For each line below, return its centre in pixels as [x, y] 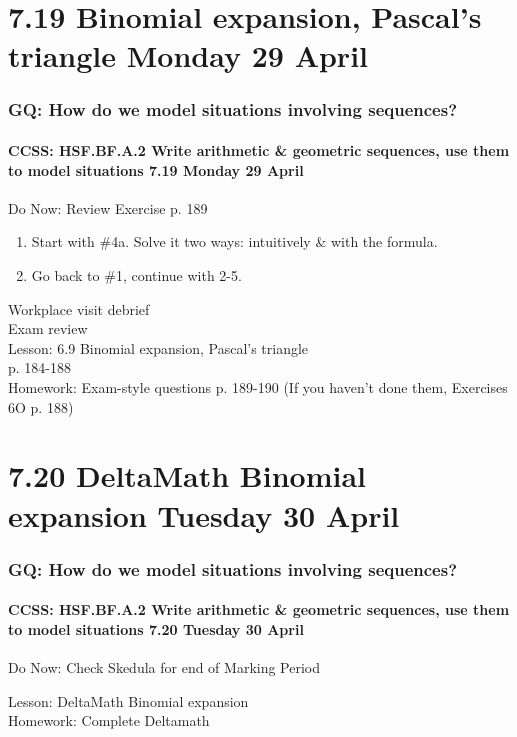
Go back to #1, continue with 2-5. [136, 274]
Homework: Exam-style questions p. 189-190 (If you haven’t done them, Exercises [258, 386]
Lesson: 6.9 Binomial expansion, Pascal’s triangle [158, 347]
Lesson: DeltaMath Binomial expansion [128, 700]
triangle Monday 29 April [188, 55]
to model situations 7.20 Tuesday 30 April [156, 628]
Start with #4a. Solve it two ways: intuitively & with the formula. [234, 241]
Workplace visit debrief [79, 308]
